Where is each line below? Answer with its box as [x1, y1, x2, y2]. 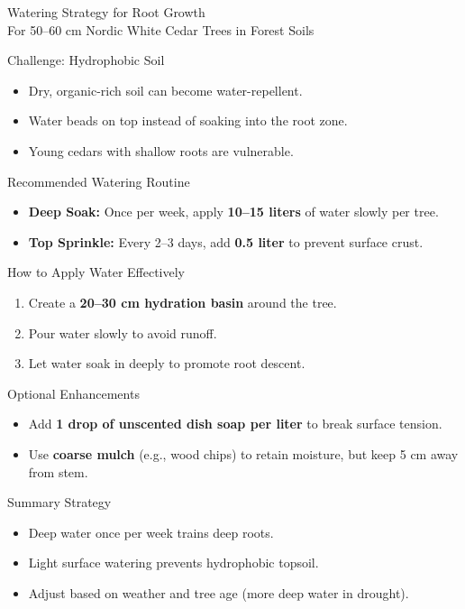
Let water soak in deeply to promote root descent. [28, 354, 305, 373]
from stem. [28, 462, 88, 481]
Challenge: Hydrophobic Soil [7, 51, 165, 69]
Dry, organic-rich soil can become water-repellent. [28, 80, 303, 99]
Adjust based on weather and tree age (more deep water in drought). [28, 583, 409, 602]
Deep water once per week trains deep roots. [28, 522, 274, 541]
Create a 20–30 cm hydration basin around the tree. [28, 292, 337, 311]
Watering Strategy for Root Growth [7, 3, 205, 21]
